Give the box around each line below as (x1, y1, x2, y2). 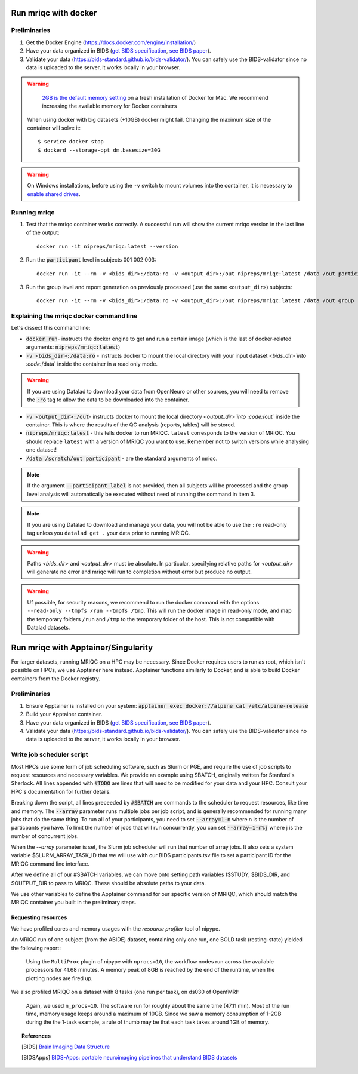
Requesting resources (11, 914, 67, 921)
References (21, 1032, 51, 1039)
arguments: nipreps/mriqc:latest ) (26, 343, 121, 351)
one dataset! (26, 446, 57, 453)
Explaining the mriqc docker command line (11, 312, 138, 320)
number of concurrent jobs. (11, 832, 79, 839)
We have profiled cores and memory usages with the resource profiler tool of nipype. (11, 925, 220, 932)
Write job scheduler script (11, 750, 88, 759)
